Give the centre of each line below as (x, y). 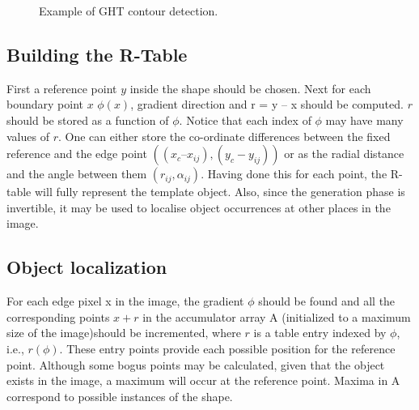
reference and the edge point (77, 154)
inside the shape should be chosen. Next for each (250, 88)
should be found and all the (327, 301)
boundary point (45, 104)
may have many (364, 120)
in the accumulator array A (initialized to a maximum (277, 316)
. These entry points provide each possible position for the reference (227, 348)
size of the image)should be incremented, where (124, 333)
